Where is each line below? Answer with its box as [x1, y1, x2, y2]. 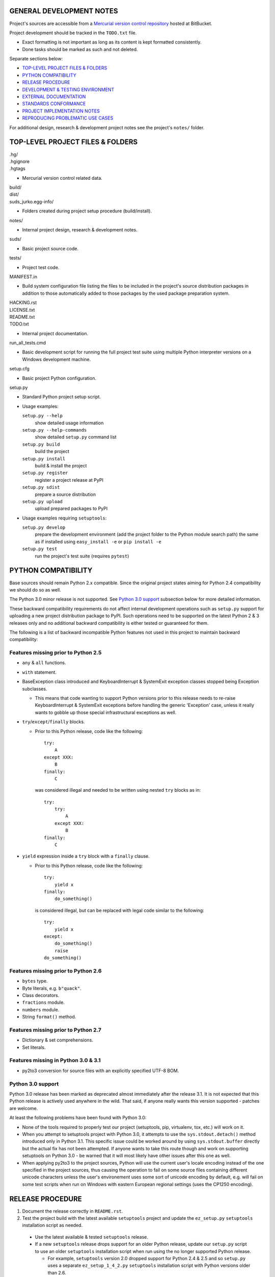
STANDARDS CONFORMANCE [22, 101, 86, 107]
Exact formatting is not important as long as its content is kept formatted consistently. [22, 39, 202, 45]
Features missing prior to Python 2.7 [9, 1026, 101, 1033]
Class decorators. [22, 992, 60, 999]
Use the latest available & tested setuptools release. [35, 1234, 149, 1240]
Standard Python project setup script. [22, 394, 101, 400]
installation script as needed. [22, 1222, 83, 1228]
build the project [35, 448, 70, 455]
